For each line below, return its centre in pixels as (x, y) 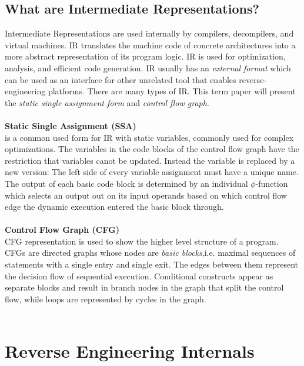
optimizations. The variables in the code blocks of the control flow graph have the (152, 149)
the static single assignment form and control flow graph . (107, 102)
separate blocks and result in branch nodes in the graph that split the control (144, 287)
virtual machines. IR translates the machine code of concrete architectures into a (150, 44)
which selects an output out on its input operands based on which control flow (146, 195)
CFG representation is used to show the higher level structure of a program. (142, 241)
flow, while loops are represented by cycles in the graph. (106, 299)
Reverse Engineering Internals (130, 351)
